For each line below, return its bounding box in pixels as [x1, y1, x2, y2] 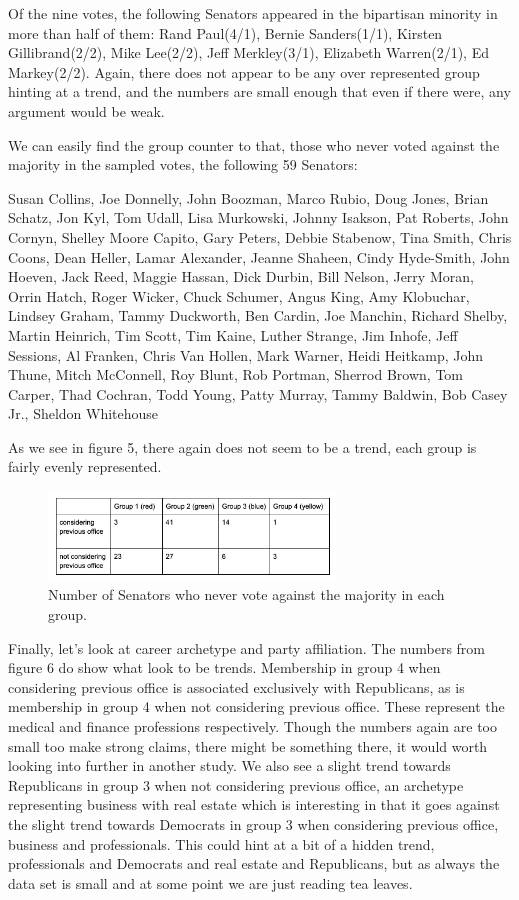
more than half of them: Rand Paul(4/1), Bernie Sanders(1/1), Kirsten [8, 22, 443, 43]
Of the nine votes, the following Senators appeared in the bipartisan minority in [8, 3, 498, 23]
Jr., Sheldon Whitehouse [8, 403, 159, 424]
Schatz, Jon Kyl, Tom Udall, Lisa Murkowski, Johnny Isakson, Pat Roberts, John [8, 207, 509, 228]
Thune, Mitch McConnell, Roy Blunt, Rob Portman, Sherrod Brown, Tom [8, 364, 463, 385]
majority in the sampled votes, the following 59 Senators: [8, 154, 358, 175]
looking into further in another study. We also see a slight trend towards [8, 755, 451, 776]
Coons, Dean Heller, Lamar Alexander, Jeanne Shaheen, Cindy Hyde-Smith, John [8, 246, 510, 267]
